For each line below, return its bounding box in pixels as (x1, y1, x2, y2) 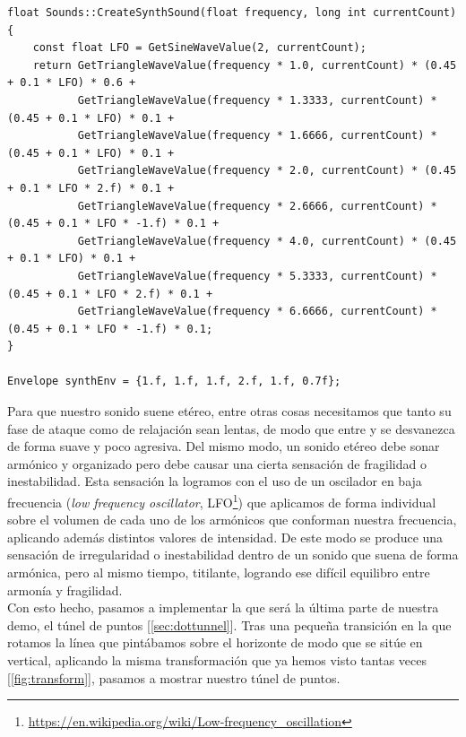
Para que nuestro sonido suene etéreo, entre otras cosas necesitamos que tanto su (7, 402, 452, 421)
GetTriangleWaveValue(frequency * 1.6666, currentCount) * (77, 129, 437, 143)
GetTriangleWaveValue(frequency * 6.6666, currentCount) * (77, 305, 437, 318)
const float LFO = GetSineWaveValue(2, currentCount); (32, 41, 367, 55)
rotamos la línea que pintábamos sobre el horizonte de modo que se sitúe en (7, 633, 423, 652)
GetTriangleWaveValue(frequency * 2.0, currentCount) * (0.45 (77, 164, 457, 178)
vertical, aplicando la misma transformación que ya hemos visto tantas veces (7, 651, 427, 670)
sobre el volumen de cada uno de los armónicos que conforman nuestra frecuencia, (7, 510, 457, 529)
